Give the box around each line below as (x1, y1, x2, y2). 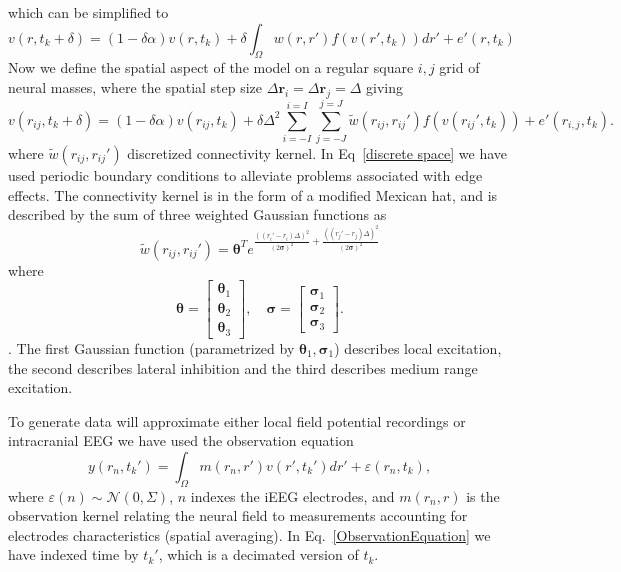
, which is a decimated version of (158, 544, 359, 565)
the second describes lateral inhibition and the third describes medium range (8, 357, 478, 378)
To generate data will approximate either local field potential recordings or (8, 410, 466, 431)
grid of (439, 57, 480, 78)
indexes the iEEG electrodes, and (190, 485, 395, 506)
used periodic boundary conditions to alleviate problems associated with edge (8, 164, 483, 185)
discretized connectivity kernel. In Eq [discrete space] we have (127, 142, 508, 163)
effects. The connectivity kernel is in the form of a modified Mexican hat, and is (8, 184, 498, 205)
